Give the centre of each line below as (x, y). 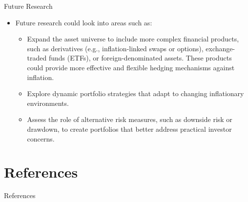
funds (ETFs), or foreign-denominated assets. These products (140, 58)
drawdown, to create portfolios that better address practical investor (129, 129)
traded (37, 58)
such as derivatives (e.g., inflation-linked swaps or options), (115, 48)
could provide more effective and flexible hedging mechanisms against (131, 67)
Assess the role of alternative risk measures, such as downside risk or (130, 119)
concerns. (41, 138)
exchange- (220, 48)
